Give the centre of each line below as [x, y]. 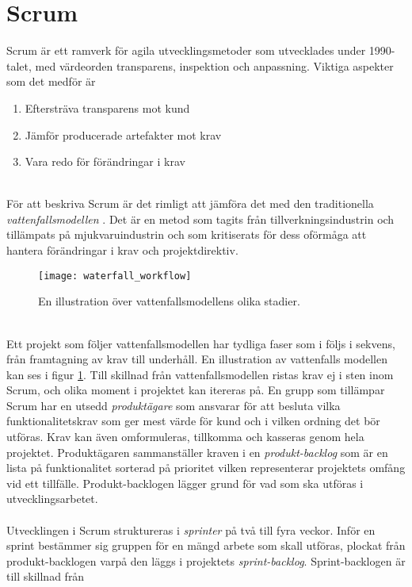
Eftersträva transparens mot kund [107, 107]
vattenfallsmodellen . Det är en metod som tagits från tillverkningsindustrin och [200, 219]
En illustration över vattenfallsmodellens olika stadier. [169, 301]
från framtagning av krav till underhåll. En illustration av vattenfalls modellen [197, 359]
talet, [19, 65]
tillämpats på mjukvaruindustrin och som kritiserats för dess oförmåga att [187, 234]
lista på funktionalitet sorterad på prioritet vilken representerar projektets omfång [206, 468]
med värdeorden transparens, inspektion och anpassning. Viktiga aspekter [214, 65]
